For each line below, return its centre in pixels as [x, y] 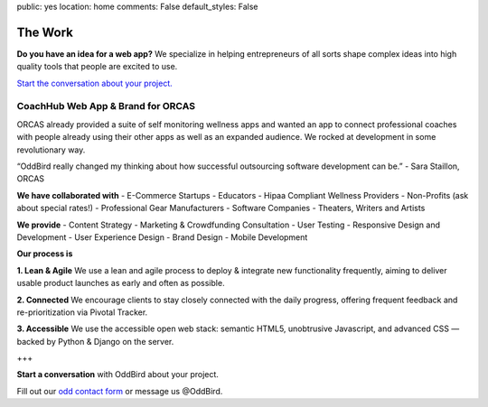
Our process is [45, 254]
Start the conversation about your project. [95, 83]
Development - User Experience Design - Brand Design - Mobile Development [162, 237]
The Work [45, 32]
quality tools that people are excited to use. [97, 67]
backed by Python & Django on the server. [95, 341]
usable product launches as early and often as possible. [121, 283]
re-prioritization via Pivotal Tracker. [82, 312]
